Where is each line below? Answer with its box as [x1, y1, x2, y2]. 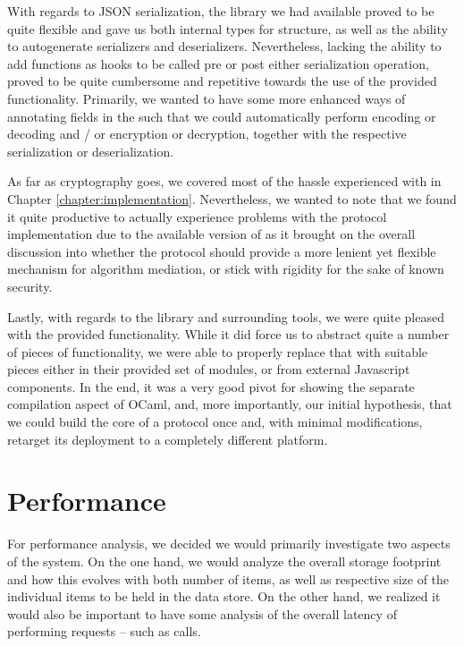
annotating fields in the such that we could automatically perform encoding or [7, 106, 436, 125]
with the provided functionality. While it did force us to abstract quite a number [7, 325, 450, 344]
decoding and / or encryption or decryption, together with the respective [7, 124, 407, 143]
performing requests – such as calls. [7, 622, 201, 641]
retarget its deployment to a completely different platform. [7, 429, 328, 448]
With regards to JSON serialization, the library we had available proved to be [7, 2, 434, 20]
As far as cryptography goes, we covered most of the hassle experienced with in [7, 172, 442, 191]
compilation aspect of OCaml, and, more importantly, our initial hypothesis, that [7, 395, 452, 413]
